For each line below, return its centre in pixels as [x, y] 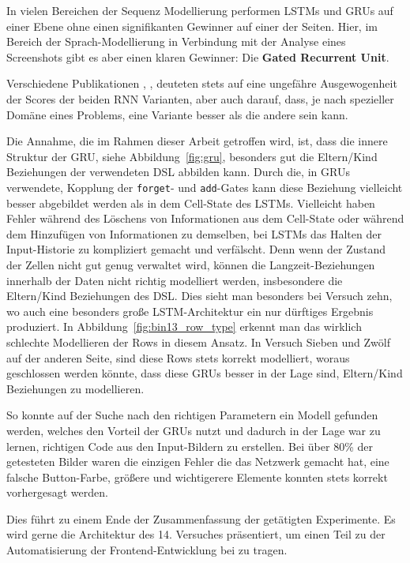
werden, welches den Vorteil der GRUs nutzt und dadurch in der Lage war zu [194, 430]
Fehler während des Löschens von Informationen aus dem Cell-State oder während [205, 218]
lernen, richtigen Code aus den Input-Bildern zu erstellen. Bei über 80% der [190, 446]
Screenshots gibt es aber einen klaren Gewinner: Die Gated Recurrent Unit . [198, 56]
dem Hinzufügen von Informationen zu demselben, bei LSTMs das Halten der [194, 233]
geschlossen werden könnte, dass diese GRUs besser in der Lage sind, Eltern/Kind [205, 373]
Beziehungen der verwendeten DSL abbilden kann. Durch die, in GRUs [178, 172]
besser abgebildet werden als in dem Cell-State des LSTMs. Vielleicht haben [191, 203]
